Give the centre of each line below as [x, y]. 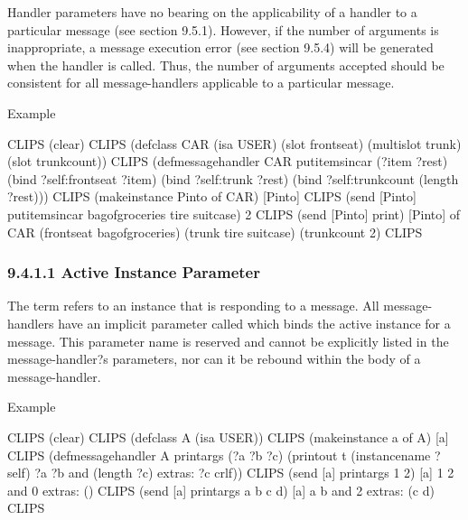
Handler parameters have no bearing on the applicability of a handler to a [212, 12]
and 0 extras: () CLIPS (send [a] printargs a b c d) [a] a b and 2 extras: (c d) [221, 490]
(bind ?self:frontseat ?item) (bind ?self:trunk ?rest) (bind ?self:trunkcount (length [233, 178]
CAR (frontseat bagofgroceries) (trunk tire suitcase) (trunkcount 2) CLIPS [215, 232]
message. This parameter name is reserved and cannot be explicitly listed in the [228, 341]
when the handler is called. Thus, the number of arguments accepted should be [226, 65]
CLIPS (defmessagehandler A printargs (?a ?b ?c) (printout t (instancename [219, 455]
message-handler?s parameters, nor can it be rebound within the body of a [214, 359]
